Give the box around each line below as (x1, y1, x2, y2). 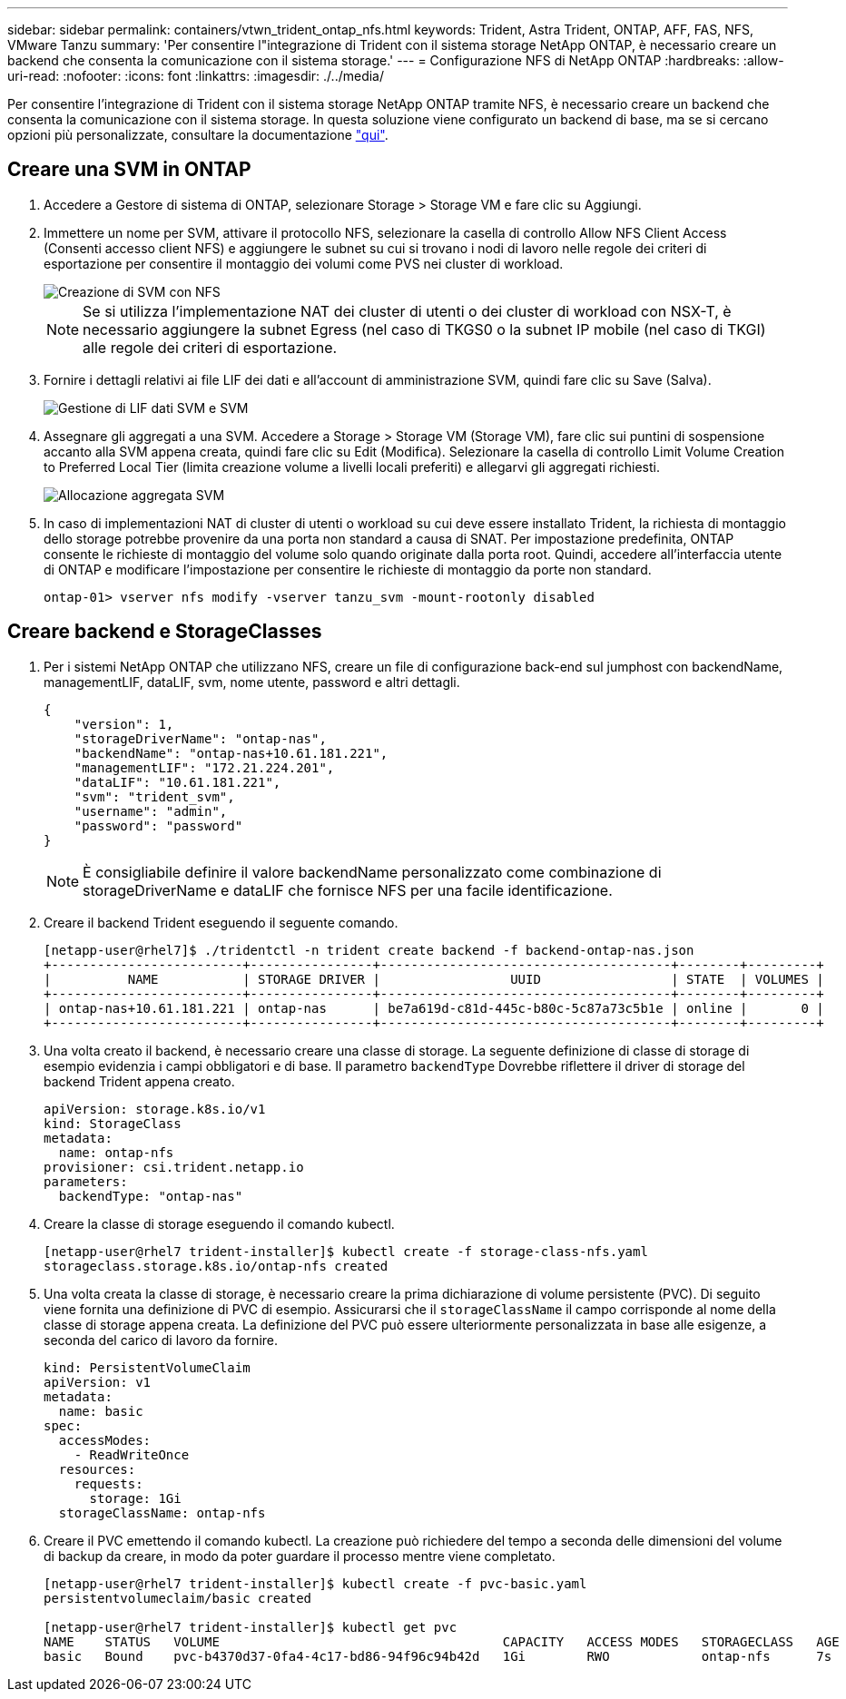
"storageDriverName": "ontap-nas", (74, 731, 327, 746)
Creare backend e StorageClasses (7, 620, 322, 643)
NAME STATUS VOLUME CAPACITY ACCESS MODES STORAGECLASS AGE (44, 1634, 840, 1649)
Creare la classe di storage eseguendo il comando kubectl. (44, 1215, 395, 1232)
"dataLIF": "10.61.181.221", (74, 774, 281, 790)
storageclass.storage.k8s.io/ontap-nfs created (44, 1258, 389, 1273)
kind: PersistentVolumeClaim (44, 1360, 251, 1375)
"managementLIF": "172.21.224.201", (74, 760, 335, 775)
